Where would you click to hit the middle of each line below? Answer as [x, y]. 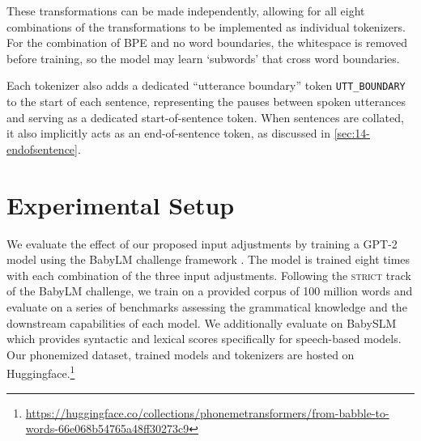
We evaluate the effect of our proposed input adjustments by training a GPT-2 [202, 243]
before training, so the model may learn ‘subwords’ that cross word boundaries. [203, 58]
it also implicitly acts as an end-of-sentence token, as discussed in [168, 133]
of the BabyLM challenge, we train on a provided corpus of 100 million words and [210, 291]
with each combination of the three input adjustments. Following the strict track [209, 275]
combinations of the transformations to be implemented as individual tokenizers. [206, 26]
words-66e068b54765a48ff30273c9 [107, 428]
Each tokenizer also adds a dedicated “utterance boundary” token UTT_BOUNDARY [206, 85]
